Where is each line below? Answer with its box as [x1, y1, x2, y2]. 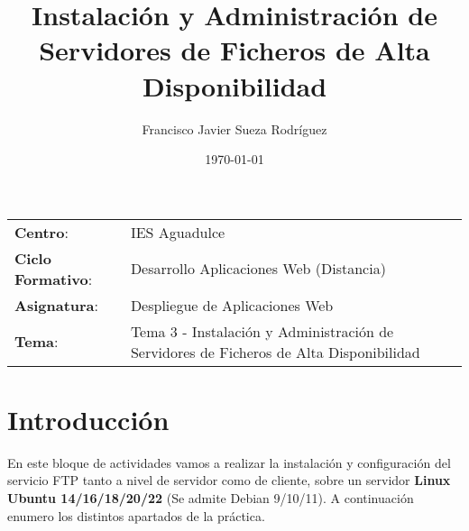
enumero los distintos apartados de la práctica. [7, 506, 265, 525]
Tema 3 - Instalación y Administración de [130, 320, 394, 342]
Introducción [7, 400, 170, 437]
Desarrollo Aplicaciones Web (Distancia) [130, 258, 386, 279]
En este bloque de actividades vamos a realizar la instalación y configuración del [7, 453, 451, 471]
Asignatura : [14, 294, 98, 316]
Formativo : [14, 268, 93, 289]
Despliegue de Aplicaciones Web [130, 294, 334, 316]
